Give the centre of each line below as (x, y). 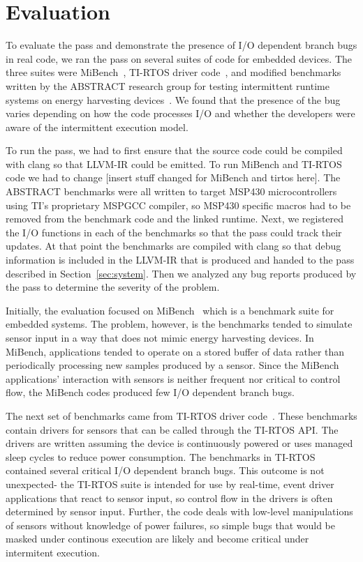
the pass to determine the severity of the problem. (113, 287)
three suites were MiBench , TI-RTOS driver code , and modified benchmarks (173, 72)
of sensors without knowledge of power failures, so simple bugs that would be (170, 525)
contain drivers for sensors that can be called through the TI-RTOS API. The (172, 429)
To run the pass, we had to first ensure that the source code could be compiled (174, 150)
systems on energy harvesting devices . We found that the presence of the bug (173, 99)
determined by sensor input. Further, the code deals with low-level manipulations (179, 511)
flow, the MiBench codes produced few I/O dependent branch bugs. (150, 392)
